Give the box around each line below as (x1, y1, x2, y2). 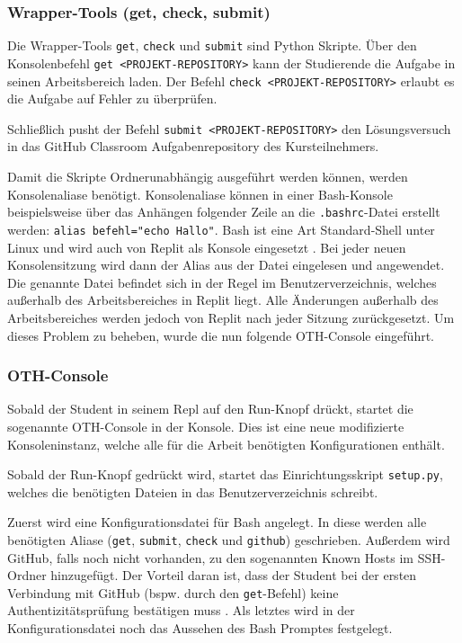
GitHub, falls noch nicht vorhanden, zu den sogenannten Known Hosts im (7, 548, 413, 567)
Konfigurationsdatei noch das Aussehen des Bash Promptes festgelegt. (7, 619, 393, 638)
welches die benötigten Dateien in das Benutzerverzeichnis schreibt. (7, 482, 378, 501)
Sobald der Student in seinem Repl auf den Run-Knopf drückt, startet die (7, 399, 413, 418)
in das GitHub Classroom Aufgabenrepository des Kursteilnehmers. (7, 137, 379, 156)
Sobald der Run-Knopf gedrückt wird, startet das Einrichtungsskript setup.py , (7, 465, 443, 484)
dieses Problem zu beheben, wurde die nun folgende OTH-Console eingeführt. (7, 326, 435, 344)
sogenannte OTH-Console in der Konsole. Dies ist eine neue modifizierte (7, 416, 404, 435)
